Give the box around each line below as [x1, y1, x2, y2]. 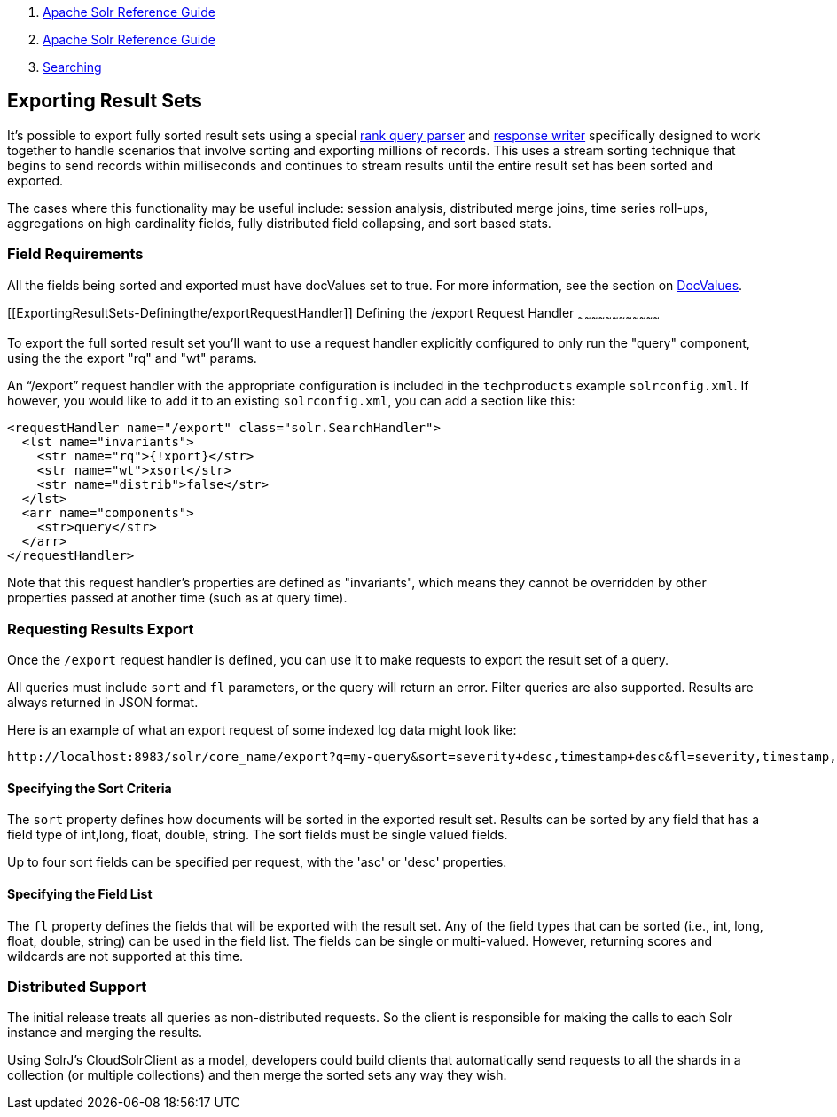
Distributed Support [7, 977, 147, 995]
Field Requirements [7, 245, 144, 264]
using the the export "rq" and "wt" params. [7, 350, 257, 366]
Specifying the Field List [7, 885, 153, 901]
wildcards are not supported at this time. [7, 948, 244, 964]
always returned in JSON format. [7, 695, 199, 711]
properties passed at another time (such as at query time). [7, 590, 348, 606]
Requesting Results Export [7, 619, 194, 638]
